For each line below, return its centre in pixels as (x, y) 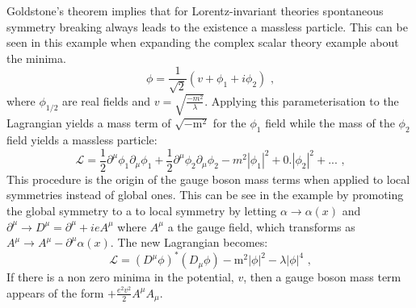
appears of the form (55, 292)
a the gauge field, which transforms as (261, 226)
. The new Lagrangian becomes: (189, 242)
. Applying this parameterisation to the (302, 100)
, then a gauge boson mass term (322, 277)
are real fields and (107, 100)
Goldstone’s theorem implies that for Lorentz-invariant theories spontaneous (195, 10)
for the (229, 123)
